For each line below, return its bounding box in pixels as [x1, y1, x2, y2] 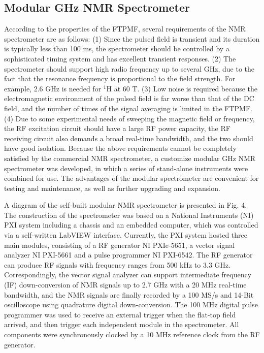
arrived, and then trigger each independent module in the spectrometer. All [4, 319, 239, 330]
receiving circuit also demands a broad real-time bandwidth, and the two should [4, 133, 253, 143]
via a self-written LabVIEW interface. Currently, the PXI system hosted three [4, 230, 248, 240]
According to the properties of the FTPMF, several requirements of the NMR [4, 23, 246, 34]
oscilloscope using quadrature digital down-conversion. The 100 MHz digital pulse [4, 299, 258, 310]
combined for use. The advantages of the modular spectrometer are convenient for [4, 173, 259, 183]
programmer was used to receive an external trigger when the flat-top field [4, 309, 236, 319]
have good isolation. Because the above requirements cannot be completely [4, 143, 237, 153]
